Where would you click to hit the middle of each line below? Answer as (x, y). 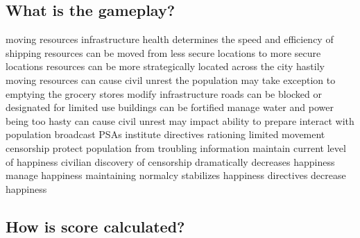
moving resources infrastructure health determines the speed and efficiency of (170, 39)
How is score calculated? (95, 226)
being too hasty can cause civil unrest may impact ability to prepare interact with (180, 120)
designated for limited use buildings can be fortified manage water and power (170, 107)
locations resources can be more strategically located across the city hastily (165, 66)
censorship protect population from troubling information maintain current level (176, 147)
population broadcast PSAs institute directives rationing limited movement (165, 134)
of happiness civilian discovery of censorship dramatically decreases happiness (170, 161)
